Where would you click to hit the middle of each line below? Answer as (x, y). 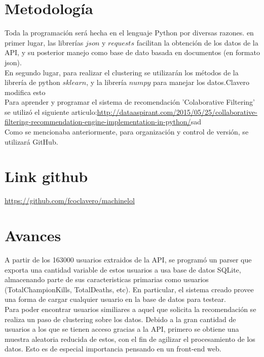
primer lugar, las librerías (44, 42)
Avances (33, 235)
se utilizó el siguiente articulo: (51, 111)
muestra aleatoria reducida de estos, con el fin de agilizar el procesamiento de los (130, 339)
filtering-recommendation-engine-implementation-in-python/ (98, 122)
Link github (46, 176)
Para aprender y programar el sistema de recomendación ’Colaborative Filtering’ (130, 102)
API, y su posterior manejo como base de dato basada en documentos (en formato (132, 52)
